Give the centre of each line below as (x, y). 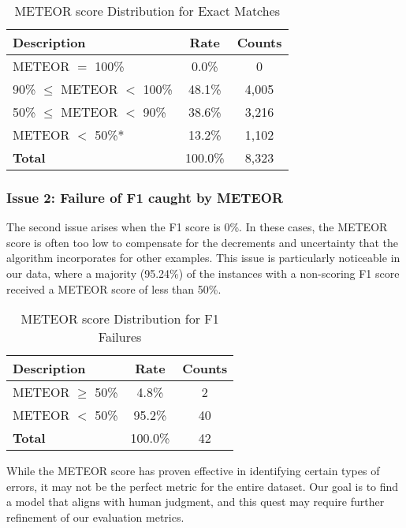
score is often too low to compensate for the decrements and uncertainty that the (203, 242)
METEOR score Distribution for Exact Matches (147, 11)
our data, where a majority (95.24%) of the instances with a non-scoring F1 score (203, 273)
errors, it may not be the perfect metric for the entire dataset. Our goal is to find (203, 486)
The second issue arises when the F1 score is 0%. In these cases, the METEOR (197, 227)
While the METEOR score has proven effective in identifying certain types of (193, 471)
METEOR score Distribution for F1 (120, 319)
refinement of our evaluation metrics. (95, 517)
